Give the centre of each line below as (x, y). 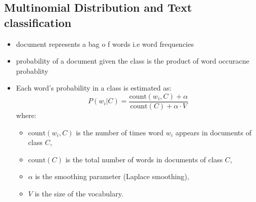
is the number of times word (120, 132)
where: (26, 115)
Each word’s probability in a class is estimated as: (94, 88)
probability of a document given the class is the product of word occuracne (133, 61)
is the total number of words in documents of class (144, 159)
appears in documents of (213, 132)
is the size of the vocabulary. (79, 193)
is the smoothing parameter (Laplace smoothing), (112, 176)
